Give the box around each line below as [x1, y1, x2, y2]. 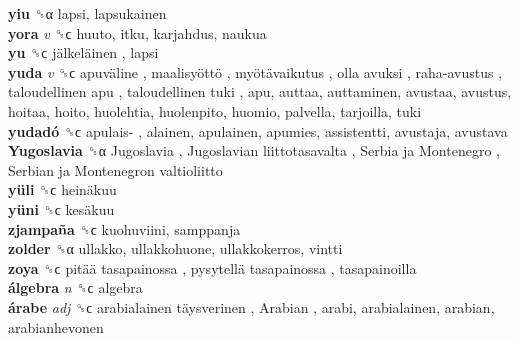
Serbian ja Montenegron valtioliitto [8, 159, 223, 180]
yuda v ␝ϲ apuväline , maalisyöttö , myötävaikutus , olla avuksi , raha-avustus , [8, 61, 503, 82]
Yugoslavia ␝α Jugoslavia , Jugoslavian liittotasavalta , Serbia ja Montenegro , [8, 140, 500, 161]
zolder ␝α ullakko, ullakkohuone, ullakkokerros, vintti [8, 238, 343, 259]
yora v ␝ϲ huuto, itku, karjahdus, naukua [8, 22, 267, 43]
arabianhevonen [8, 316, 104, 337]
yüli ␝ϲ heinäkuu [8, 179, 117, 200]
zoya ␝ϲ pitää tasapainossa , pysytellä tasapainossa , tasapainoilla [8, 257, 417, 278]
